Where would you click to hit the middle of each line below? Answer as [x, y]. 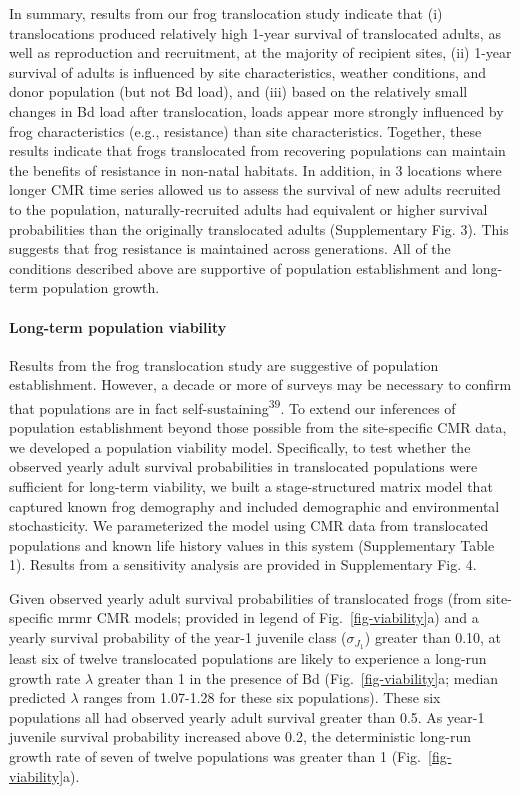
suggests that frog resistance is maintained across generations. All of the [230, 248]
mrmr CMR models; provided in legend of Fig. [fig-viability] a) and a [268, 617]
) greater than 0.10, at [433, 637]
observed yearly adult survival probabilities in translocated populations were [243, 466]
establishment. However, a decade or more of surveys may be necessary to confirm [260, 384]
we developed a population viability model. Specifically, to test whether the [240, 446]
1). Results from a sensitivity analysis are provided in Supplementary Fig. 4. [243, 564]
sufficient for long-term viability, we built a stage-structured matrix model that [251, 485]
